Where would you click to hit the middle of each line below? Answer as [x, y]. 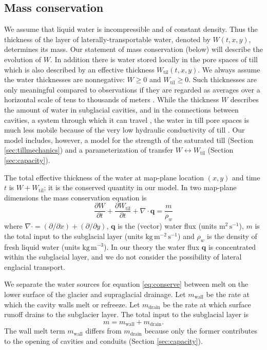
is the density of [232, 236]
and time [246, 177]
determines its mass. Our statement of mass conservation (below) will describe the [133, 49]
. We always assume [229, 69]
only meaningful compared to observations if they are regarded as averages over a [132, 89]
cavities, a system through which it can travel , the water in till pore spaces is [127, 119]
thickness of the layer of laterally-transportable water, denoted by [107, 39]
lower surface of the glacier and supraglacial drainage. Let [95, 294]
